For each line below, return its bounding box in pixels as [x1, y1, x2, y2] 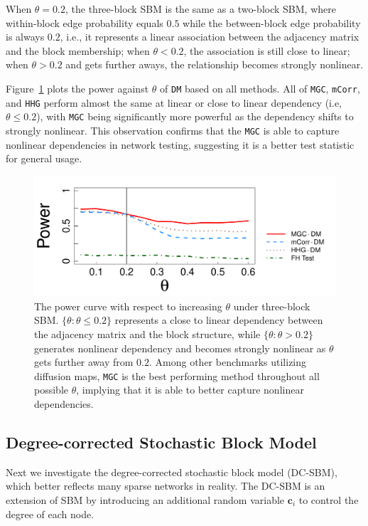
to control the [298, 492, 359, 507]
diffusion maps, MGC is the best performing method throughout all [34, 368, 320, 383]
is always [6, 29, 45, 44]
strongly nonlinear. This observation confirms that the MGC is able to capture [6, 122, 340, 137]
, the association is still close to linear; [183, 43, 350, 58]
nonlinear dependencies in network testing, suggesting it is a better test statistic [6, 137, 355, 152]
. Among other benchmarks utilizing [148, 354, 307, 369]
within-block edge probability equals [6, 15, 163, 30]
